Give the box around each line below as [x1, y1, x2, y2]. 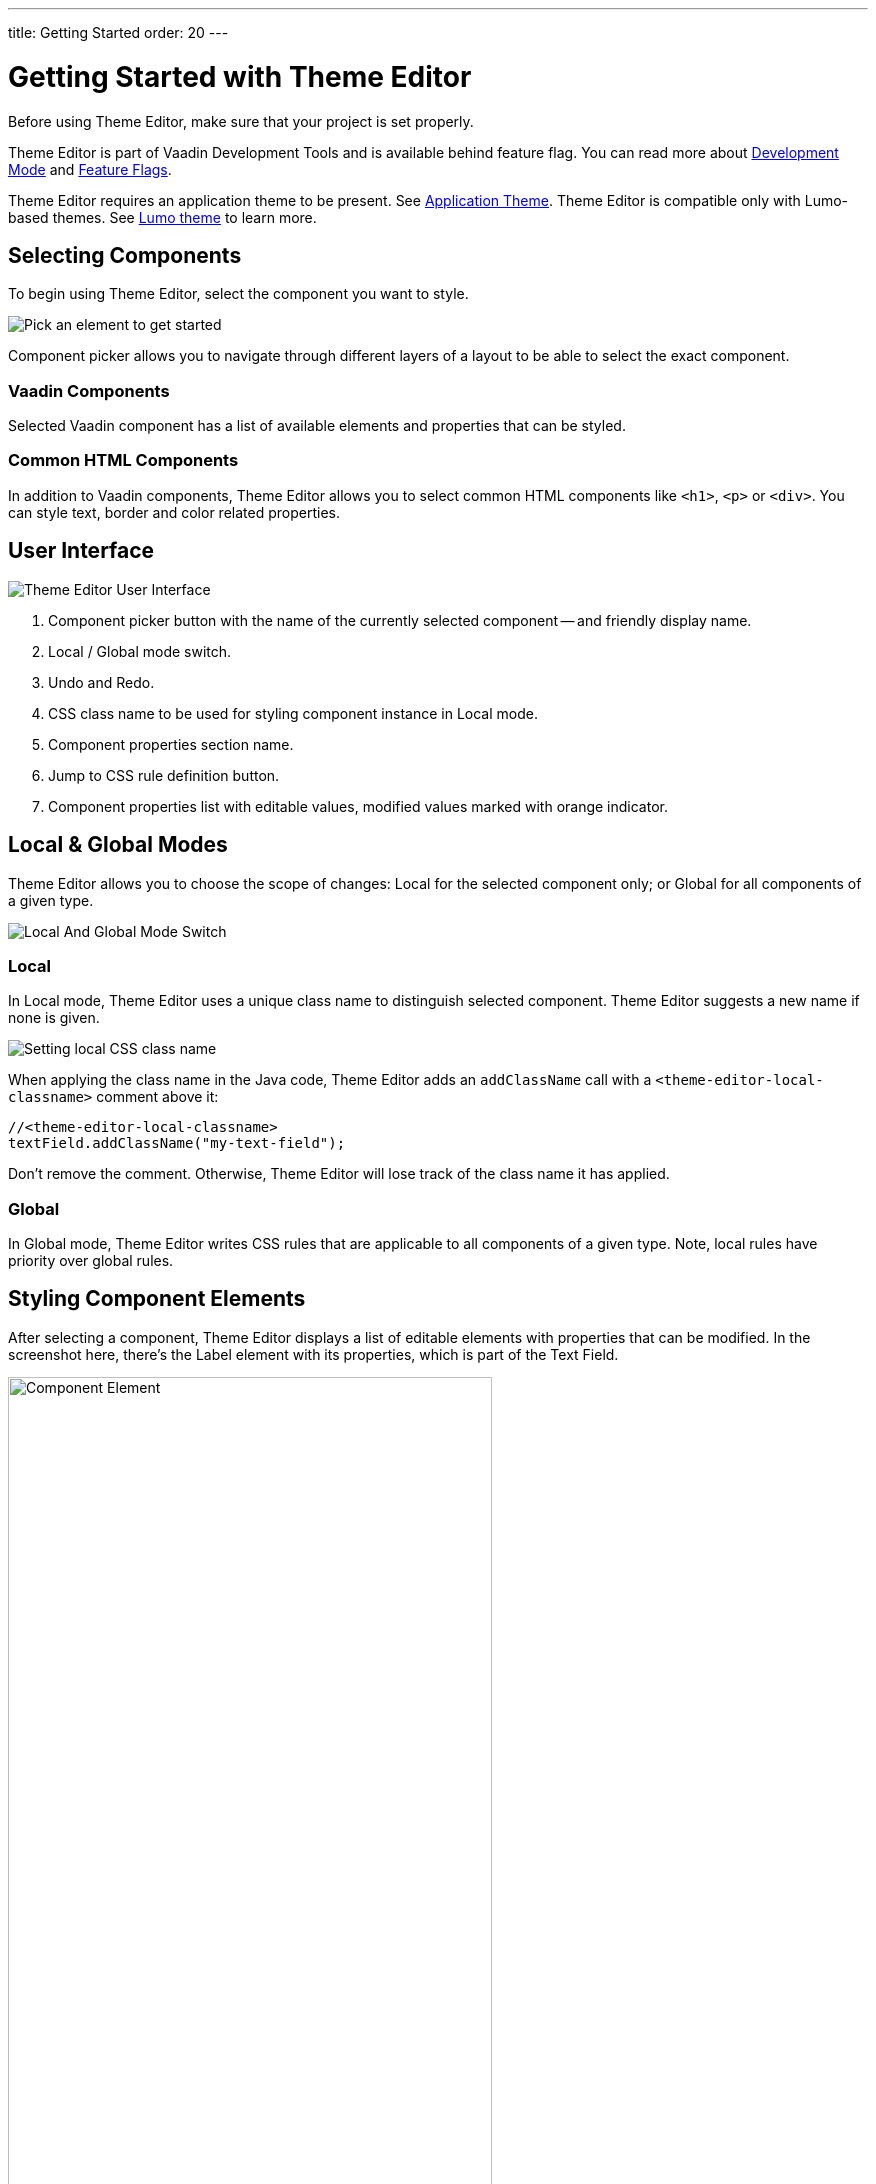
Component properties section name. [48, 735, 294, 753]
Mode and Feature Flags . [8, 160, 172, 178]
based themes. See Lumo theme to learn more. [8, 208, 317, 226]
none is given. [8, 1009, 100, 1027]
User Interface [8, 538, 155, 564]
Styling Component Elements [8, 1286, 306, 1312]
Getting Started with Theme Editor [8, 59, 472, 94]
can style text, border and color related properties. [8, 503, 340, 521]
